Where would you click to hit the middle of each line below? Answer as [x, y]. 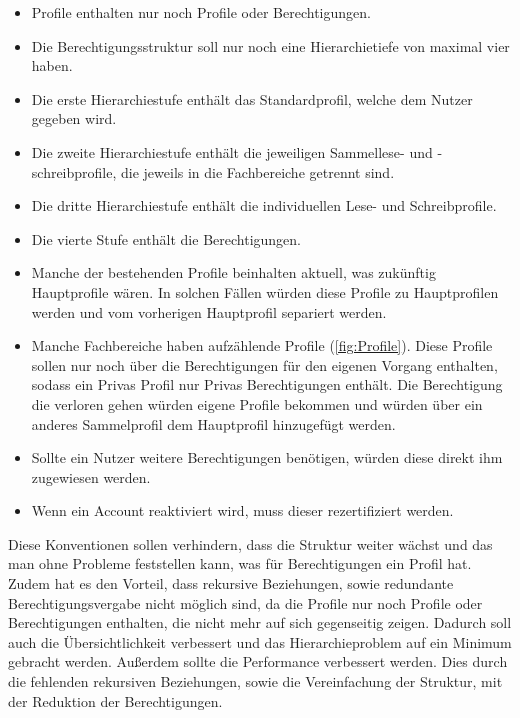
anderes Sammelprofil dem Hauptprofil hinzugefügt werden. [213, 423]
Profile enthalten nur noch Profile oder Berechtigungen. [201, 12]
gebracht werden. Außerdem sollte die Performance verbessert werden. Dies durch [258, 661]
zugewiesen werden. [91, 476]
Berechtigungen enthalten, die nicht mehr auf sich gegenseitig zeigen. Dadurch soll [260, 622]
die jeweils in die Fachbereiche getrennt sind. [258, 171]
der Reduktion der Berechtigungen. [115, 700]
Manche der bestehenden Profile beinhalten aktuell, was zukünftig [233, 272]
